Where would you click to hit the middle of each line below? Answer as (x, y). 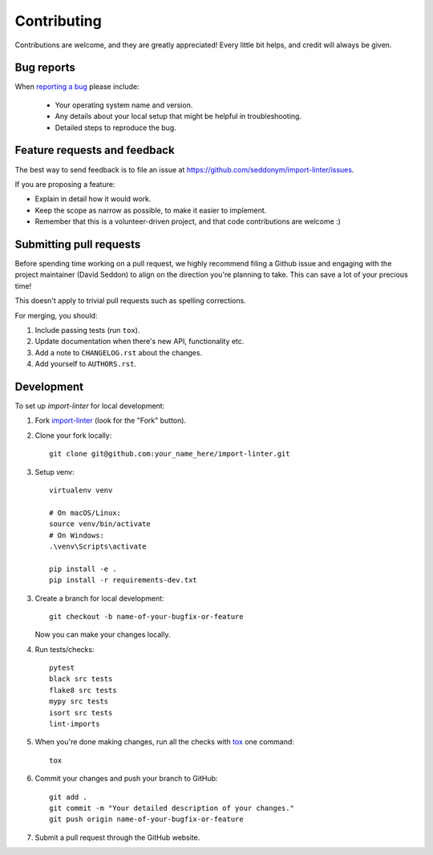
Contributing (58, 21)
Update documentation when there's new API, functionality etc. (140, 342)
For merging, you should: (56, 315)
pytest (62, 668)
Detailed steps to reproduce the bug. (115, 128)
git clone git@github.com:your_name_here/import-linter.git (170, 454)
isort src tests (81, 713)
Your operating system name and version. (124, 105)
